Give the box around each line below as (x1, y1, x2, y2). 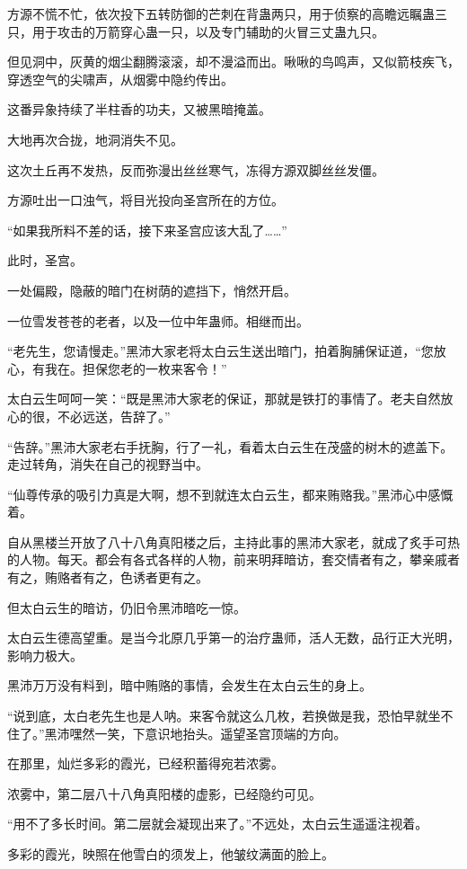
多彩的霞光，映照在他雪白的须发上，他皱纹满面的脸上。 (7, 845, 334, 863)
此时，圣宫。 (7, 251, 83, 270)
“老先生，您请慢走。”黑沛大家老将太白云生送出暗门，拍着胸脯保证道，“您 (7, 341, 434, 360)
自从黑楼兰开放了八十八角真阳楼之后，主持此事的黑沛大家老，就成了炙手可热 (7, 532, 460, 551)
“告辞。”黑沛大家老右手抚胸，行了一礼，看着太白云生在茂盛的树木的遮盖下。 (7, 437, 454, 456)
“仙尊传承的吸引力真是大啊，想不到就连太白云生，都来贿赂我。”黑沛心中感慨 (7, 484, 454, 503)
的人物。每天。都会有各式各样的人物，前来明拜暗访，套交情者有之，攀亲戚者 (7, 550, 460, 569)
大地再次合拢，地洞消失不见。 (7, 129, 183, 148)
